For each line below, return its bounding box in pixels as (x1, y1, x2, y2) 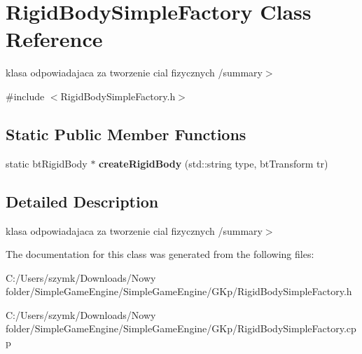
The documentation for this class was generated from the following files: (6, 247, 314, 261)
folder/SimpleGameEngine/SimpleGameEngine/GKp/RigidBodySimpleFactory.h (6, 284, 352, 299)
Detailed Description (6, 190, 159, 212)
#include (6, 88, 45, 103)
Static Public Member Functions (6, 123, 246, 144)
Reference (6, 25, 103, 53)
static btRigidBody (6, 156, 88, 170)
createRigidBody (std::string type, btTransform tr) (99, 156, 328, 170)
